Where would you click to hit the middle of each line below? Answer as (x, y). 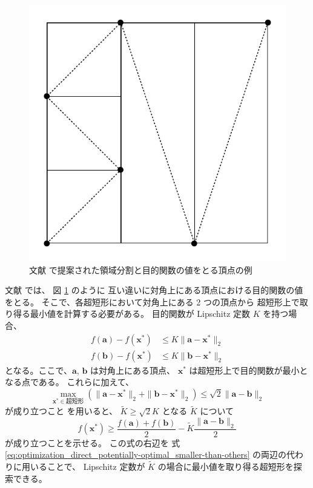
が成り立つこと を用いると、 (61, 411)
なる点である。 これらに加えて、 (70, 382)
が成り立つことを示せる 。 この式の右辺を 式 (93, 442)
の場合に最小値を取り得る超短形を (226, 467)
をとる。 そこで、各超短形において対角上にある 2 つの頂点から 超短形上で (152, 301)
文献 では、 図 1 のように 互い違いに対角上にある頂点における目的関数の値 (154, 290)
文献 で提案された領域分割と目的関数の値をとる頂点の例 (141, 269)
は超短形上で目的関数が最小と (249, 370)
